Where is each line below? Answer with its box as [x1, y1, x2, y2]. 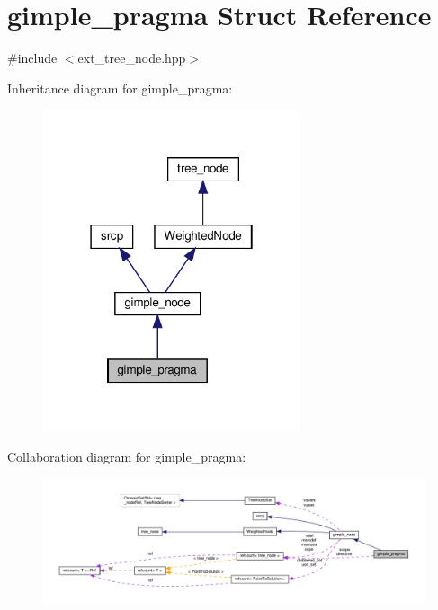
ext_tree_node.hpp [77, 49, 186, 67]
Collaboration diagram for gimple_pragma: [7, 446, 246, 465]
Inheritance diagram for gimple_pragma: [7, 78, 233, 97]
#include [7, 49, 58, 67]
